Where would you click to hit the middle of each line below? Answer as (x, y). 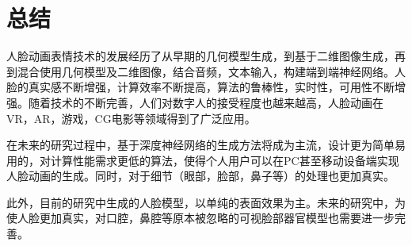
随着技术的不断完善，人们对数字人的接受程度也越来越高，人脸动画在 (206, 102)
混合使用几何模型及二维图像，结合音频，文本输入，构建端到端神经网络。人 (211, 71)
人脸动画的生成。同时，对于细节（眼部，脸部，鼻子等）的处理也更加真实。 (200, 176)
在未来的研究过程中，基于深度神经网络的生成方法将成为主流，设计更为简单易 (206, 145)
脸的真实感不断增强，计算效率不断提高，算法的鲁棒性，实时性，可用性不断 (200, 87)
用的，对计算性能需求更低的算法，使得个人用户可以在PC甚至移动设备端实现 (203, 160)
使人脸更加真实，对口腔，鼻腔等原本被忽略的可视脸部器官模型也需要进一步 (200, 218)
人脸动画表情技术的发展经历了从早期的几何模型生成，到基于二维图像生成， (200, 56)
